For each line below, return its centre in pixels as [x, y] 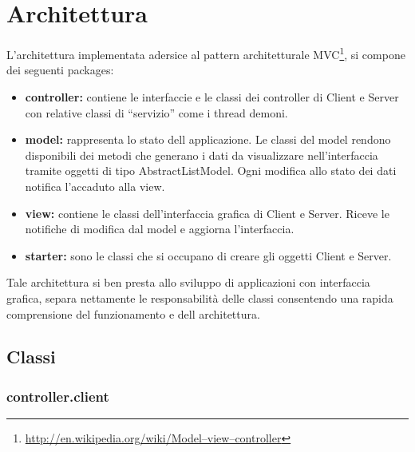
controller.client [58, 396]
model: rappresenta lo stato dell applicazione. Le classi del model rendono [208, 139]
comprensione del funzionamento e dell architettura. [133, 313]
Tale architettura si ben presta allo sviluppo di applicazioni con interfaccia [188, 282]
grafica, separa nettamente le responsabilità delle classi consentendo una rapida [200, 297]
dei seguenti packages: [60, 70]
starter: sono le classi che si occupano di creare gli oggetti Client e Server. [208, 255]
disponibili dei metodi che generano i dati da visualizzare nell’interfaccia [202, 155]
